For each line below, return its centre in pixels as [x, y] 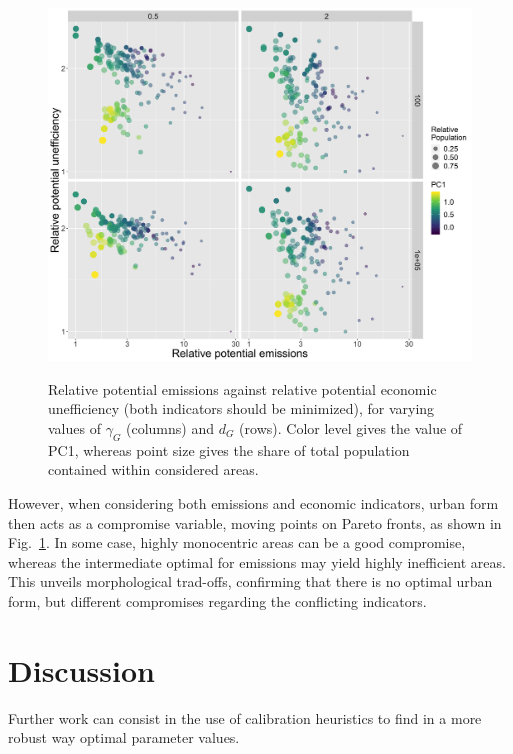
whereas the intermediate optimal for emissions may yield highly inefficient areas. [257, 561]
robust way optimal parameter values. [124, 737]
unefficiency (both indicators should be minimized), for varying [241, 408]
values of [74, 427]
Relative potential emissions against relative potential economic [242, 388]
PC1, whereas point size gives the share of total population [229, 449]
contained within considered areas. [153, 469]
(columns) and [170, 427]
